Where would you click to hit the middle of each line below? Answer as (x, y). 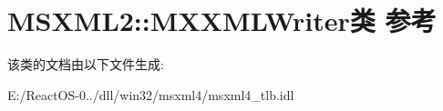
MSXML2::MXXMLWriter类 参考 (222, 20)
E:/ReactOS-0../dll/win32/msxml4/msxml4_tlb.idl (151, 94)
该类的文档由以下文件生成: (86, 64)
